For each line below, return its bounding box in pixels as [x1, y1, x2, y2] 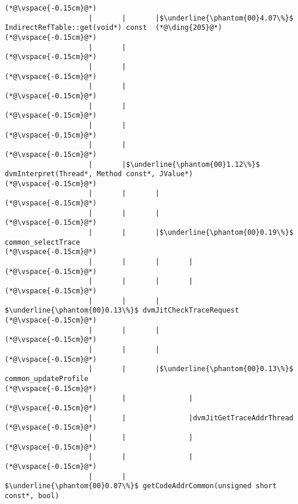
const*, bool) [5, 491, 60, 500]
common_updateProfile [5, 374, 89, 383]
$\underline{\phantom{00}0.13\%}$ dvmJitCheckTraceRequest [5, 306, 239, 315]
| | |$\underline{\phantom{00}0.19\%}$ [88, 228, 293, 237]
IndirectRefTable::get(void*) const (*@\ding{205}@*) [5, 23, 223, 32]
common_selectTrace [5, 238, 80, 246]
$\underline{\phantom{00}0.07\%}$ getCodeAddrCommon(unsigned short [5, 482, 277, 491]
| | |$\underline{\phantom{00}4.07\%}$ [88, 13, 293, 22]
